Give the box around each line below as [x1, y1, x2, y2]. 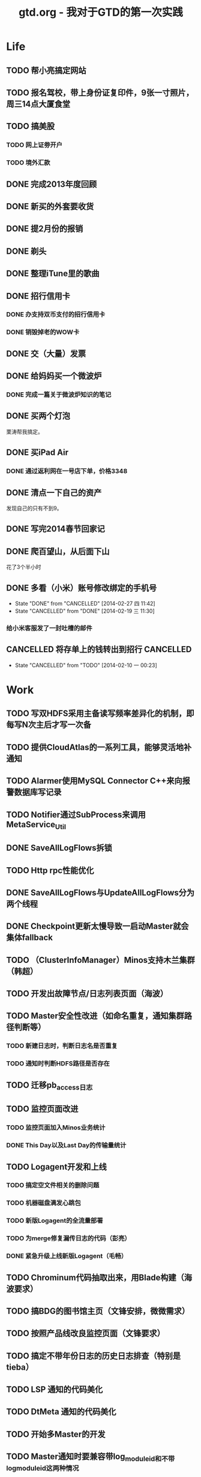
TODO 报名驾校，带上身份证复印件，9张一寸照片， [6, 87, 194, 98]
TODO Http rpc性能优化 [6, 865, 94, 876]
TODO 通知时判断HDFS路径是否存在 [6, 1059, 110, 1068]
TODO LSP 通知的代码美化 [6, 1384, 103, 1395]
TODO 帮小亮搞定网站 [6, 65, 86, 75]
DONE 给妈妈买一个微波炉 [6, 371, 102, 381]
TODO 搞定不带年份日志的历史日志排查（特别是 [6, 1350, 181, 1361]
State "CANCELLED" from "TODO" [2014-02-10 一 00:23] [14, 661, 157, 669]
